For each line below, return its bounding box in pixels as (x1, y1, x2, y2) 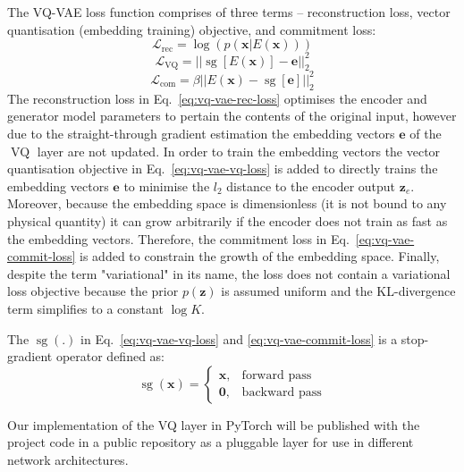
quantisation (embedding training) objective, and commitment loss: (7, 20, 376, 38)
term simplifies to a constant (7, 299, 164, 317)
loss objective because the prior (7, 282, 179, 300)
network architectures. (7, 450, 129, 468)
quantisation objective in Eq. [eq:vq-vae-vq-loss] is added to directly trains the (7, 159, 438, 178)
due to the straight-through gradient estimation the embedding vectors (7, 123, 395, 142)
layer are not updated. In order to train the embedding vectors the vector (37, 141, 441, 160)
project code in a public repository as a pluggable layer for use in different (7, 433, 414, 451)
